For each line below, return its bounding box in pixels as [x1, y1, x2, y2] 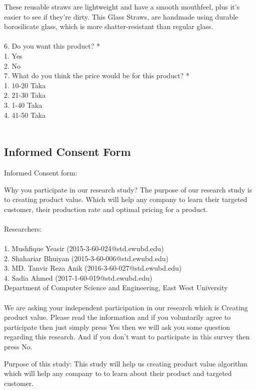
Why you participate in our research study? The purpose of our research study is [4, 184, 252, 194]
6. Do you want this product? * [4, 41, 100, 51]
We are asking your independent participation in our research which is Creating [4, 302, 248, 312]
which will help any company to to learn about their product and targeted [4, 368, 232, 378]
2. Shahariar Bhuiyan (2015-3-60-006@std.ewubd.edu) [4, 253, 169, 263]
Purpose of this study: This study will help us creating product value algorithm [4, 358, 247, 368]
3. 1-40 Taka [4, 99, 42, 110]
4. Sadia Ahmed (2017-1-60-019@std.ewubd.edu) [4, 272, 152, 283]
